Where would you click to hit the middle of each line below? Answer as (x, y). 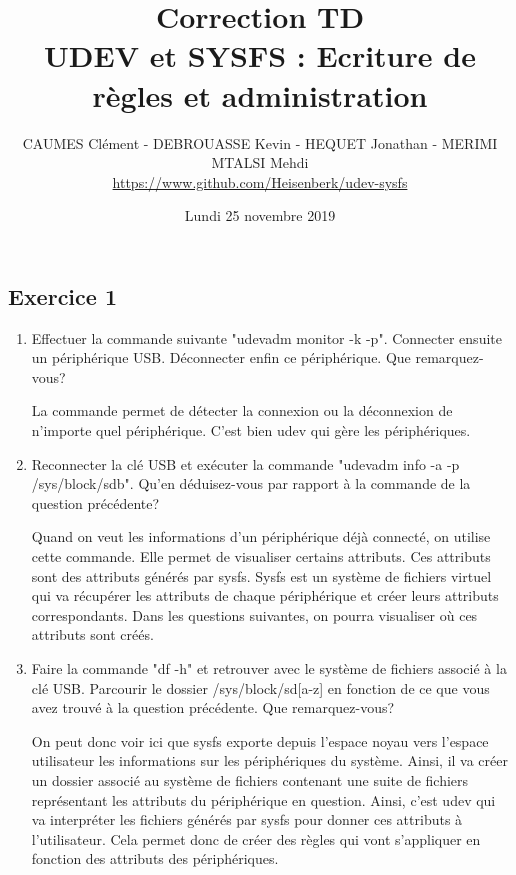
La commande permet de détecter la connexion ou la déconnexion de (242, 410)
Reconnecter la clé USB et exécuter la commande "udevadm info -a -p (245, 463)
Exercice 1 (62, 295)
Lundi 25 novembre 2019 (260, 215)
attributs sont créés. (92, 634)
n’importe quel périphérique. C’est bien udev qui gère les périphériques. (251, 430)
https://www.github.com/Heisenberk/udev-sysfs (260, 181)
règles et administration (260, 94)
